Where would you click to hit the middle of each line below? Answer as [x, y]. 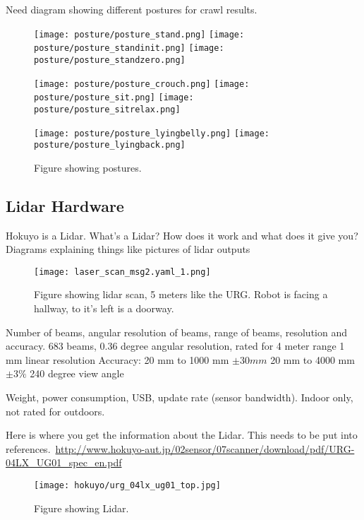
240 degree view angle [77, 373]
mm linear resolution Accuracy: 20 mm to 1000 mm [117, 359]
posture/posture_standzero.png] [110, 60]
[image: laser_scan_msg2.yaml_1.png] [122, 272]
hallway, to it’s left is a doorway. [104, 308]
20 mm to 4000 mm [313, 359]
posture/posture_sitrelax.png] [107, 109]
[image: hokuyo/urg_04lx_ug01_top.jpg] [127, 486]
